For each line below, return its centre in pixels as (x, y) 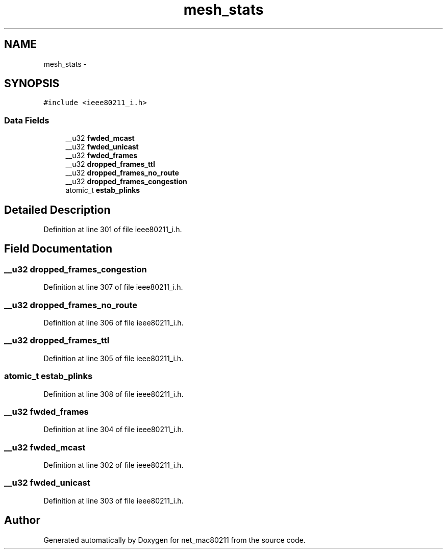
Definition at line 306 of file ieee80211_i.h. (114, 323)
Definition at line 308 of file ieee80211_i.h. (114, 394)
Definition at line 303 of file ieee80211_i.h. (114, 500)
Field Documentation (58, 249)
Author (22, 520)
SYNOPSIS (32, 84)
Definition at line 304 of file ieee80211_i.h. (114, 430)
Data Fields (27, 120)
